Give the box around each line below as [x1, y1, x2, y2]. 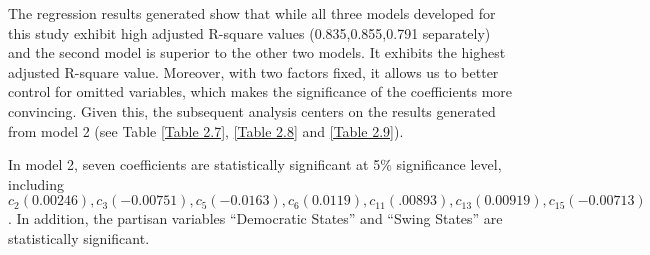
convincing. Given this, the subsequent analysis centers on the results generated [8, 100, 496, 121]
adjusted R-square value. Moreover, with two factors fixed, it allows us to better [8, 61, 499, 82]
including [8, 173, 65, 194]
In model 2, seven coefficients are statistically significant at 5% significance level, [8, 154, 502, 175]
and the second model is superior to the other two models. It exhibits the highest [8, 42, 506, 63]
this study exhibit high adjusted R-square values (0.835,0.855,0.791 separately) [8, 22, 491, 43]
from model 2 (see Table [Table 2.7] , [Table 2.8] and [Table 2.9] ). [8, 120, 404, 141]
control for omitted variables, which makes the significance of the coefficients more [8, 81, 513, 102]
